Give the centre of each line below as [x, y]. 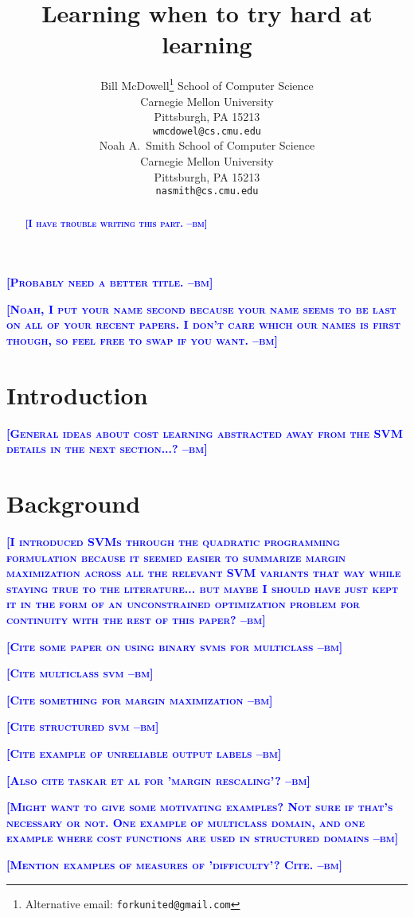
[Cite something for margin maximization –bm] [140, 699]
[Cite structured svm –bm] [83, 726]
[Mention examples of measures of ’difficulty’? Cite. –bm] [175, 865]
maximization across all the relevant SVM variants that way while [204, 573]
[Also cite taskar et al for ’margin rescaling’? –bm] [158, 780]
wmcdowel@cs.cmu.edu [207, 131]
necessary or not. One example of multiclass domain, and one [186, 822]
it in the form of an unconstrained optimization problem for [183, 604]
